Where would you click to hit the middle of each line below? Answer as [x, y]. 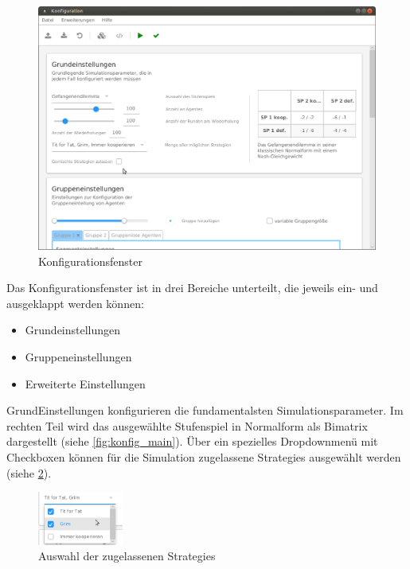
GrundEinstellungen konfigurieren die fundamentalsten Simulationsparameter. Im [205, 410]
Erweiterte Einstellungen [85, 383]
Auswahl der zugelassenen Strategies [127, 556]
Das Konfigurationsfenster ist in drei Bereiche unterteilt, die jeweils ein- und [192, 288]
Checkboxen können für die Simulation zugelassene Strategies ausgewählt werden [204, 456]
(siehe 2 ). [29, 472]
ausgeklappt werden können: [75, 303]
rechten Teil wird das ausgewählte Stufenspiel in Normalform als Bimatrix [187, 425]
